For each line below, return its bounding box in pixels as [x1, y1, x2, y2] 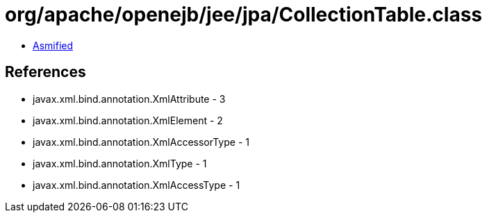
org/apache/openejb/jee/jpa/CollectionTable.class [5, 3, 483, 26]
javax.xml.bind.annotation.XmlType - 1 [33, 157, 207, 169]
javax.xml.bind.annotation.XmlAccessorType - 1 [33, 135, 249, 148]
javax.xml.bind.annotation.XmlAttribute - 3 [33, 92, 226, 105]
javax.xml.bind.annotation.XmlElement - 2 [33, 114, 223, 126]
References [5, 63, 86, 81]
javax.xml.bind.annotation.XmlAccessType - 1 [33, 178, 240, 191]
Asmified [33, 39, 74, 51]
